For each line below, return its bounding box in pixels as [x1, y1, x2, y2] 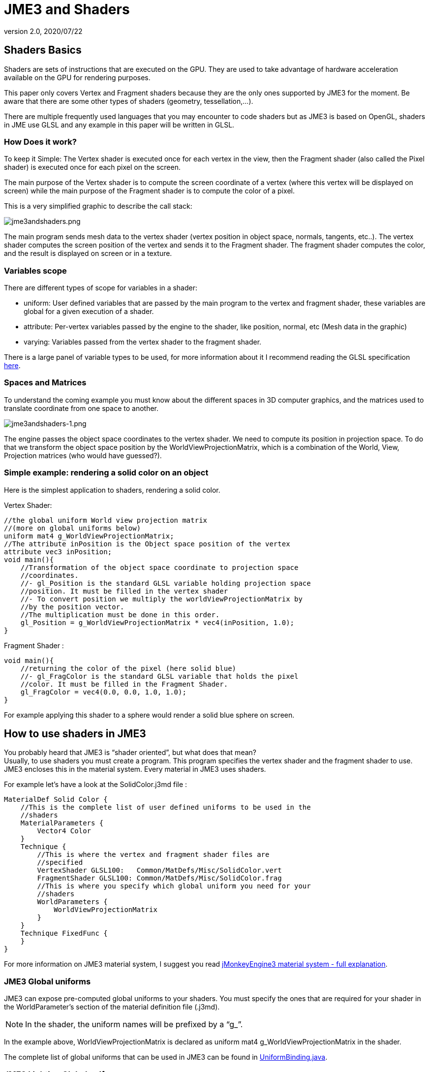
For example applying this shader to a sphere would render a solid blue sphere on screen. [4, 710, 295, 719]
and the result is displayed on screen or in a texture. [4, 249, 172, 258]
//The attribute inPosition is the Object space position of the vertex [4, 539, 290, 548]
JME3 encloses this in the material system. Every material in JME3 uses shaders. [4, 765, 266, 774]
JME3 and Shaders [4, 1, 130, 18]
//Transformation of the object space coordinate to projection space [20, 563, 299, 571]
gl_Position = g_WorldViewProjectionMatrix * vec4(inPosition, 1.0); [20, 618, 295, 627]
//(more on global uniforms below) [4, 524, 141, 532]
